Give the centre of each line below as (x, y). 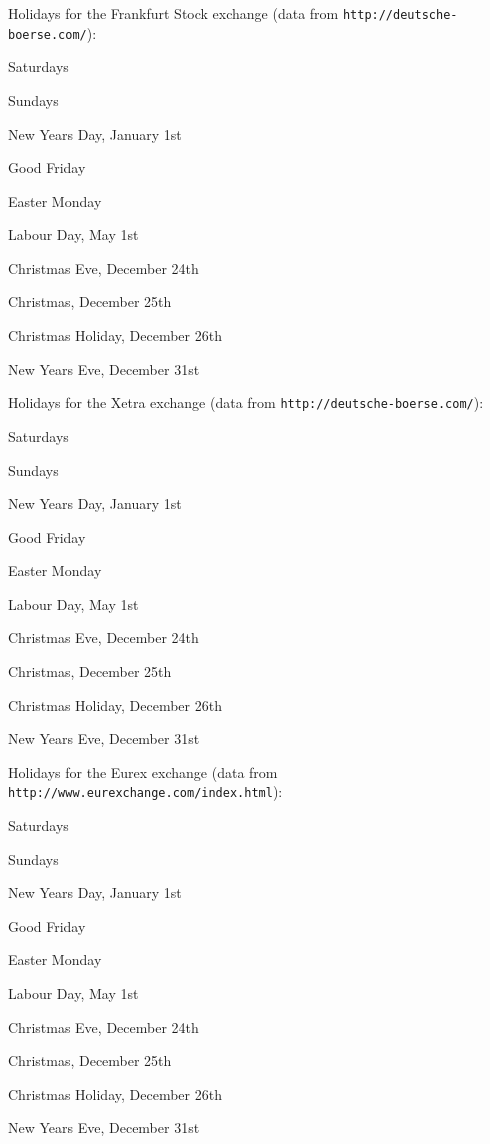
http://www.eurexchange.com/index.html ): (145, 791)
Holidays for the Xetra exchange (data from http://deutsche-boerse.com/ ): (246, 402)
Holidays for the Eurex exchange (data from (143, 771)
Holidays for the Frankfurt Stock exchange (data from (173, 13)
